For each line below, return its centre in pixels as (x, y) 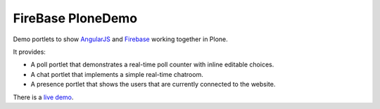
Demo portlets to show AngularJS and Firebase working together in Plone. (120, 39)
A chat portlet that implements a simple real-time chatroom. (117, 74)
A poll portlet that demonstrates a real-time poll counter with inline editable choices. (152, 65)
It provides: (29, 52)
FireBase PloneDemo (75, 18)
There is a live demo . (43, 97)
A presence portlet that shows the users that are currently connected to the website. (153, 85)
